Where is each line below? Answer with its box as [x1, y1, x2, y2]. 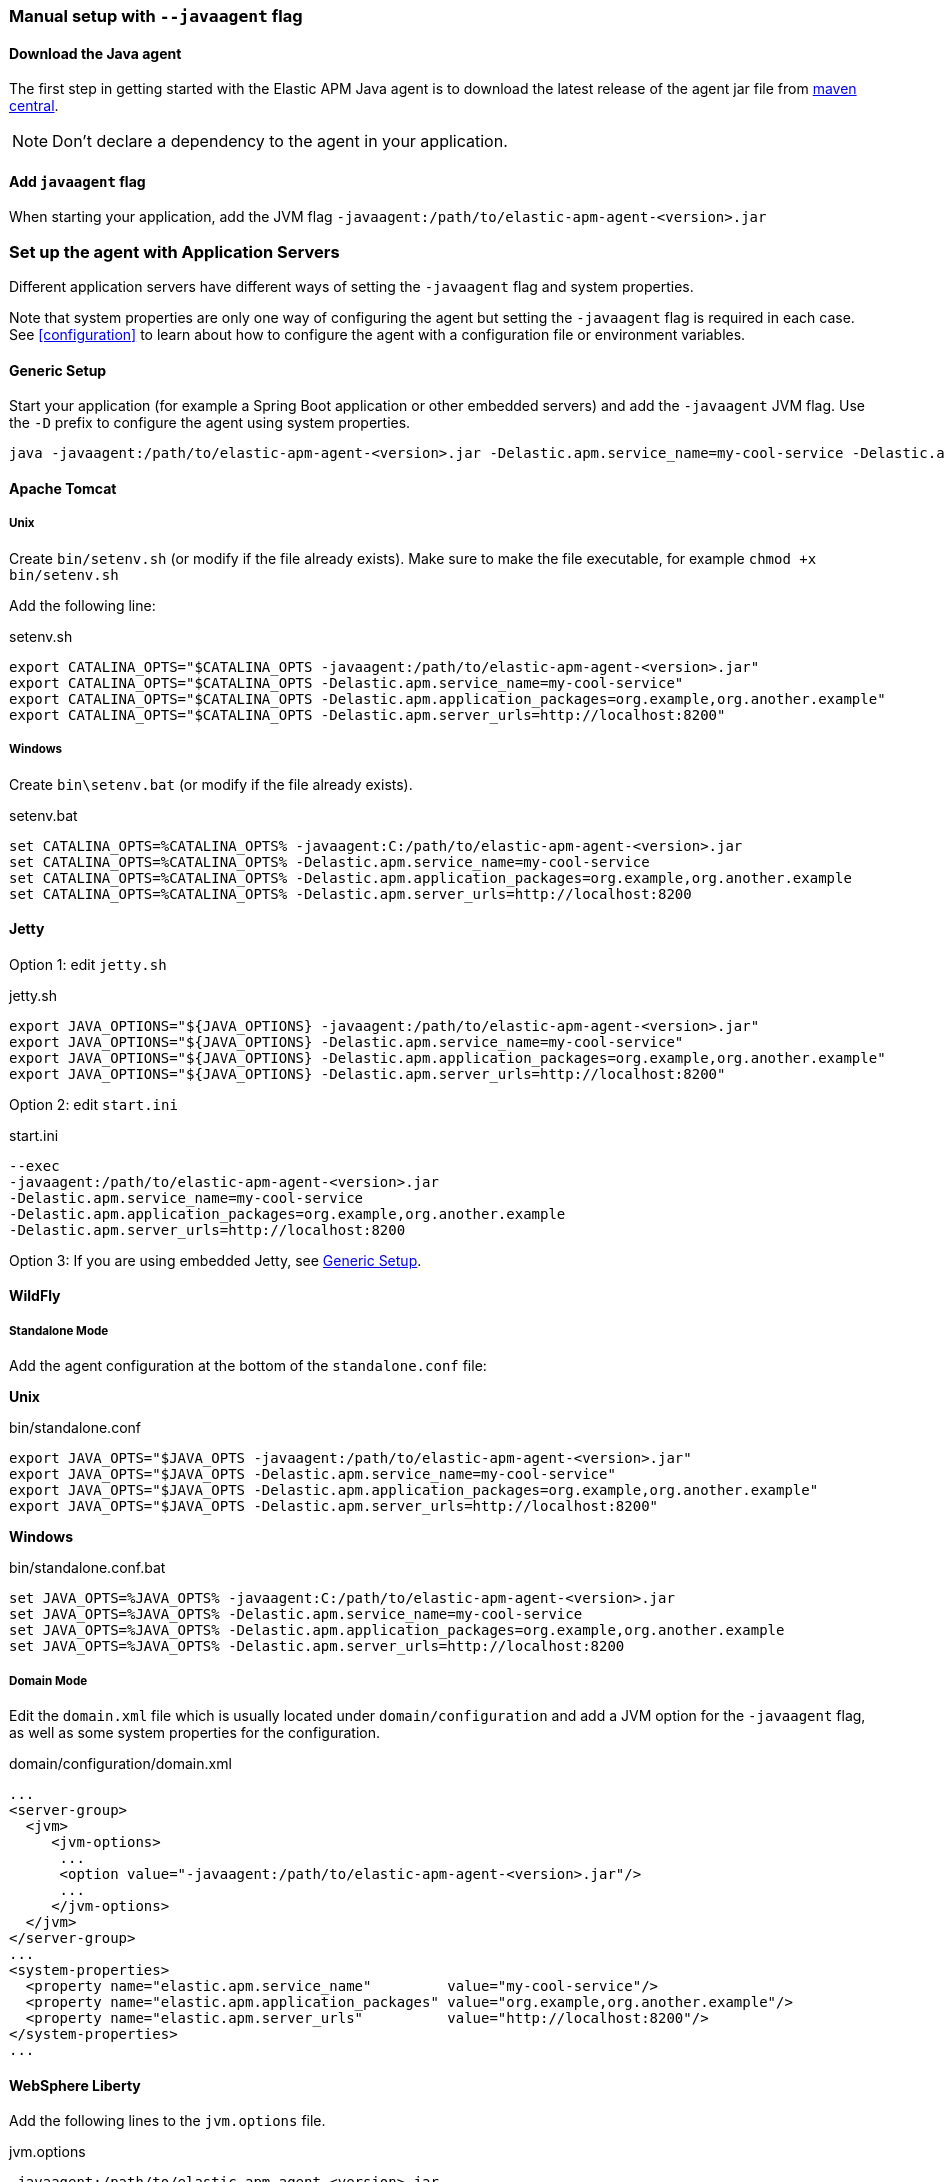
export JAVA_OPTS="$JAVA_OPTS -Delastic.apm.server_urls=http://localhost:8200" [9, 1498, 659, 1515]
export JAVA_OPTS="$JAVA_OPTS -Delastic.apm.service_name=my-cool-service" [9, 1466, 616, 1483]
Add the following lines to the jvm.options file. [9, 2112, 326, 2130]
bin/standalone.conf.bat [9, 1559, 166, 1577]
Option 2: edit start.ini [9, 1095, 178, 1113]
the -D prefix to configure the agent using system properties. [9, 414, 411, 432]
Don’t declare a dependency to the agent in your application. [52, 131, 508, 152]
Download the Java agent [9, 44, 182, 62]
